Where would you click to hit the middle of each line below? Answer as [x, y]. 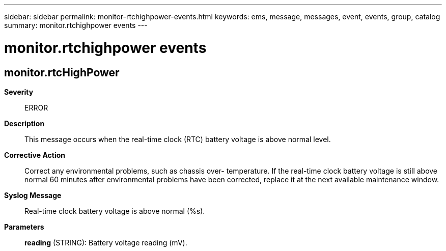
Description [24, 123]
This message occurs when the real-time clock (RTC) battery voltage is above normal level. [178, 139]
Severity [19, 92]
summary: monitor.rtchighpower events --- [76, 25]
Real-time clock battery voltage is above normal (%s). [115, 211]
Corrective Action [35, 155]
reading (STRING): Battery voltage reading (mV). [106, 242]
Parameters [24, 227]
